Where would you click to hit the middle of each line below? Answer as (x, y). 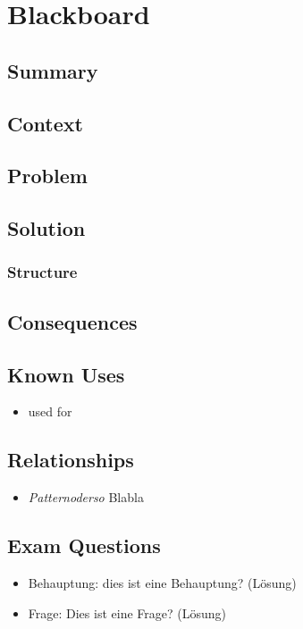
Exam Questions (84, 545)
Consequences (72, 321)
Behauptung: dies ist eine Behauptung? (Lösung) (162, 582)
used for (50, 411)
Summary (53, 70)
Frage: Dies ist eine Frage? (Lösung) (127, 612)
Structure (42, 272)
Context (45, 123)
